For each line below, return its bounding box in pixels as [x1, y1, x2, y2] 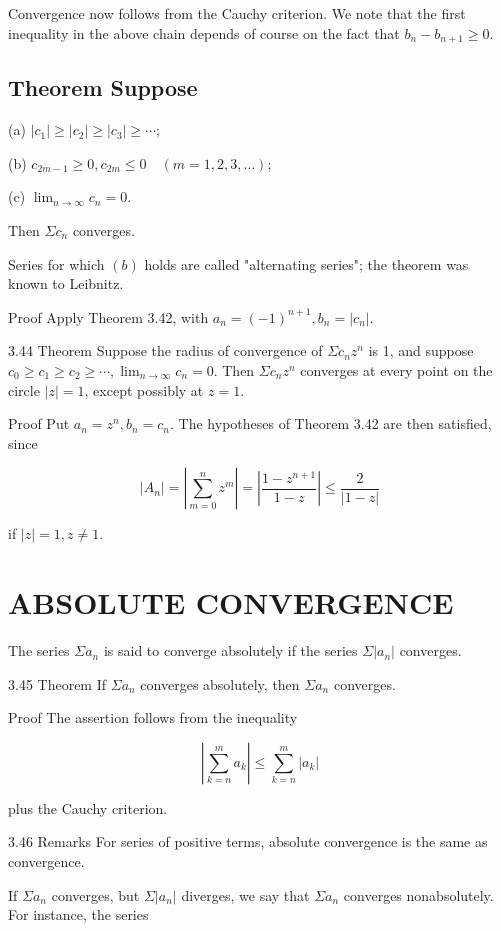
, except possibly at [84, 379, 204, 400]
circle [8, 379, 40, 400]
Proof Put [8, 413, 70, 434]
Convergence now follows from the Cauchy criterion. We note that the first [8, 3, 466, 23]
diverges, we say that [181, 884, 310, 905]
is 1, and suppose [368, 340, 474, 361]
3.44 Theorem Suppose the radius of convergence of [8, 340, 323, 361]
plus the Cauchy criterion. [8, 797, 168, 818]
